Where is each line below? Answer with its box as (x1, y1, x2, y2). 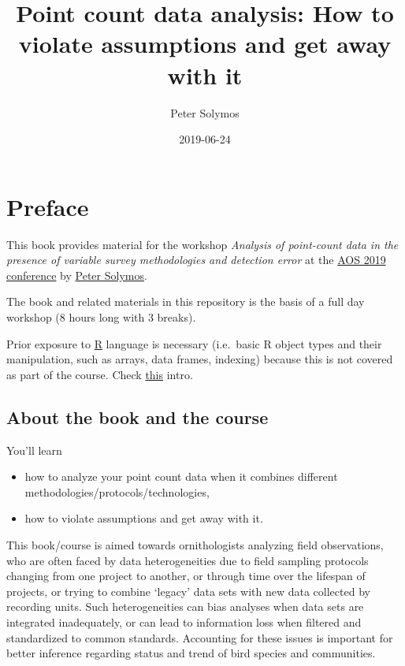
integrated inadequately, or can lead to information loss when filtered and (6, 613, 362, 630)
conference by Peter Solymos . (6, 266, 147, 283)
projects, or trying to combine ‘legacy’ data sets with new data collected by (6, 582, 370, 599)
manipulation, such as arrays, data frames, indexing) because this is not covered (6, 351, 393, 367)
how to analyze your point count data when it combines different (24, 468, 338, 485)
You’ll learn (6, 441, 62, 458)
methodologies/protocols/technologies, (24, 483, 210, 500)
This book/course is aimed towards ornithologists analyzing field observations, (6, 536, 384, 553)
